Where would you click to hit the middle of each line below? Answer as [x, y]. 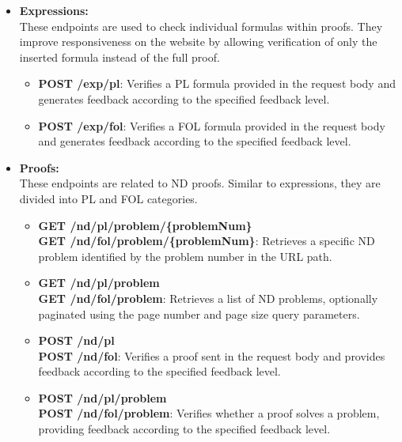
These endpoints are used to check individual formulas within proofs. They [201, 26]
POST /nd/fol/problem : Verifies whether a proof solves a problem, [209, 413]
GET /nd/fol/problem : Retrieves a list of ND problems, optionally [208, 298]
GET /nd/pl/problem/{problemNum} [145, 225]
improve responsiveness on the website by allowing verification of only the [198, 42]
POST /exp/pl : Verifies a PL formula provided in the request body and [217, 83]
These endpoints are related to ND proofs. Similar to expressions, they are [200, 183]
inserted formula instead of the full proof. [119, 57]
